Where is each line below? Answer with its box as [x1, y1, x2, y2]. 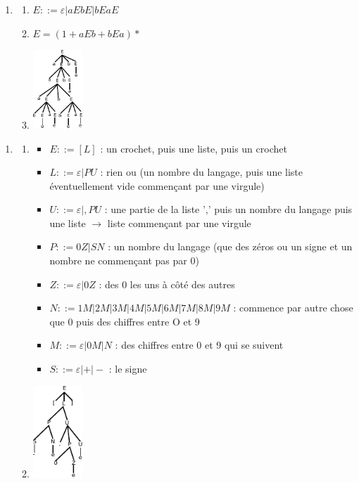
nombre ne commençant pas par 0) [49, 253, 199, 268]
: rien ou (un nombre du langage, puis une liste [100, 165, 303, 179]
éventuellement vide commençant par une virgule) [49, 178, 265, 193]
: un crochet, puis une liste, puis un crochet [100, 141, 287, 155]
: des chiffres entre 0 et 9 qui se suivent [115, 337, 284, 352]
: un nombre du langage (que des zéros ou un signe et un [108, 239, 353, 254]
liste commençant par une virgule [107, 215, 251, 230]
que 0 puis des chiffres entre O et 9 [49, 314, 200, 328]
